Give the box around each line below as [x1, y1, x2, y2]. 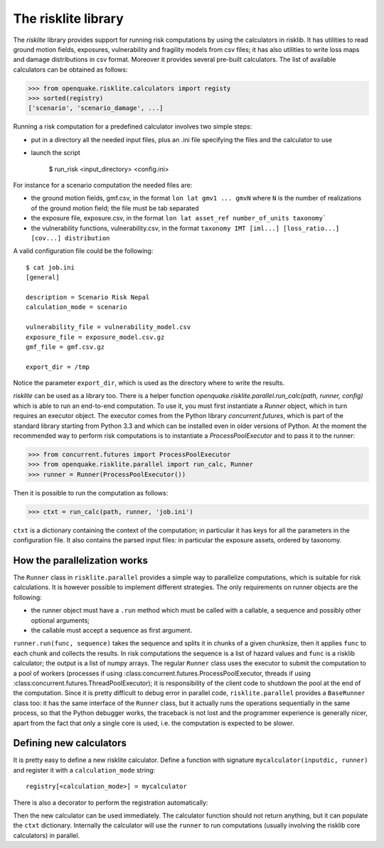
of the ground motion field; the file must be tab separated [31, 203, 199, 213]
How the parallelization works [13, 554, 149, 567]
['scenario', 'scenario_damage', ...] [28, 104, 164, 112]
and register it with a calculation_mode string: [13, 766, 156, 774]
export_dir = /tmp [26, 363, 90, 371]
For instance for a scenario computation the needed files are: [13, 181, 193, 190]
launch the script [31, 149, 81, 157]
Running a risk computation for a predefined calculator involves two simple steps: [13, 122, 252, 131]
